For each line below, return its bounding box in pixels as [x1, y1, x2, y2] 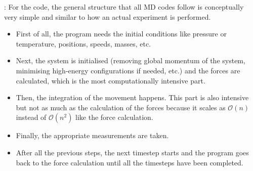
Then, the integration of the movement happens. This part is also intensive [16, 92, 249, 103]
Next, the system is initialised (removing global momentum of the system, [16, 55, 245, 66]
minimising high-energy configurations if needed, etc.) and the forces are [16, 65, 240, 75]
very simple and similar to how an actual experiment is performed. [4, 11, 211, 22]
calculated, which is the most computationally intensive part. [16, 75, 205, 85]
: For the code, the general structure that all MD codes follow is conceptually [4, 2, 244, 12]
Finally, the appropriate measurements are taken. [16, 130, 169, 141]
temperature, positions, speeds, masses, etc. [16, 38, 151, 49]
